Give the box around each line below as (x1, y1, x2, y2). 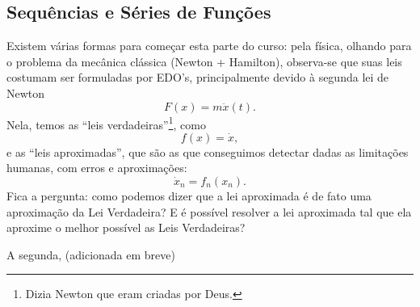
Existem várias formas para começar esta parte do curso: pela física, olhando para (6, 37, 412, 54)
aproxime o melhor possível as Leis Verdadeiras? (6, 219, 246, 236)
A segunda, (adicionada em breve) (6, 246, 175, 263)
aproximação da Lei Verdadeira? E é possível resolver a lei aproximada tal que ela (6, 203, 412, 220)
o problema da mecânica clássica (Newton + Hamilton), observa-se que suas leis (6, 53, 402, 69)
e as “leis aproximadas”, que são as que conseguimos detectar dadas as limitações (6, 143, 409, 160)
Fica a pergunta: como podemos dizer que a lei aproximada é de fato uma (6, 187, 372, 204)
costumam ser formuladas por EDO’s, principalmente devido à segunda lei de (6, 69, 389, 86)
